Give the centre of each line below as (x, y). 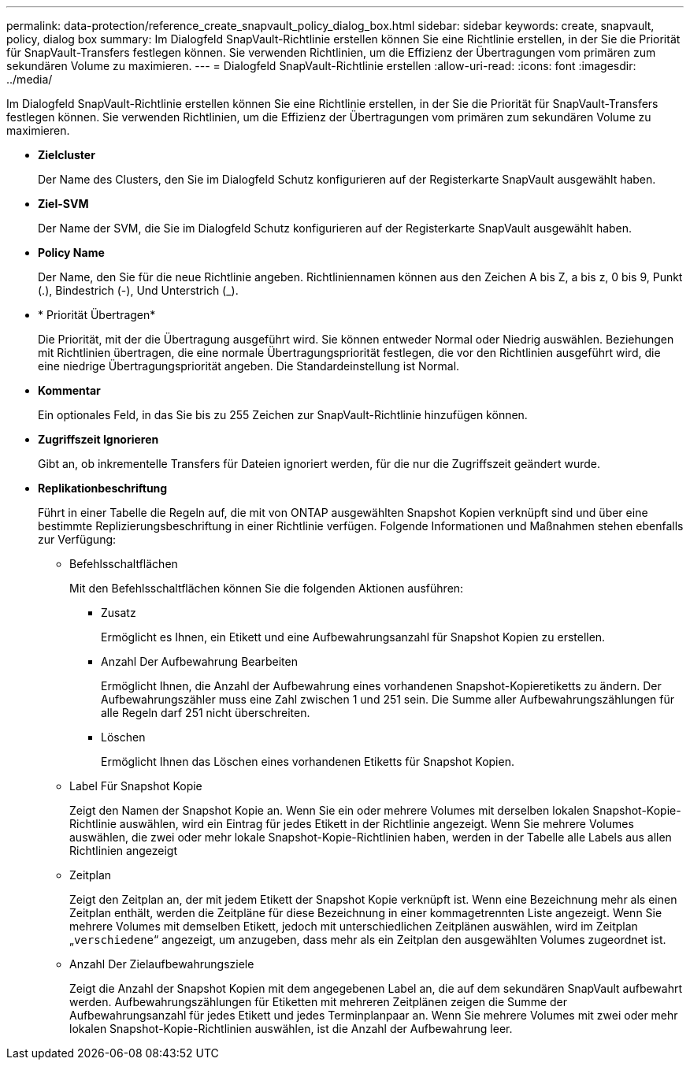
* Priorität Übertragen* (97, 315)
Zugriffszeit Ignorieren (98, 439)
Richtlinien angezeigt (123, 851)
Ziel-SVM (63, 204)
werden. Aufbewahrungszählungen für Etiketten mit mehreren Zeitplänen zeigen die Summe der (319, 1002)
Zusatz (119, 613)
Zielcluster (67, 155)
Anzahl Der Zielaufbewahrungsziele (162, 964)
